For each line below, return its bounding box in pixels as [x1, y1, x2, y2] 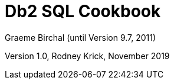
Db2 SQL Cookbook [5, 1, 161, 21]
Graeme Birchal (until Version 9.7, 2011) [5, 32, 156, 43]
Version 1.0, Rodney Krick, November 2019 [5, 50, 170, 61]
